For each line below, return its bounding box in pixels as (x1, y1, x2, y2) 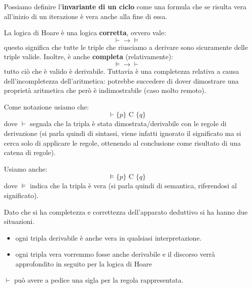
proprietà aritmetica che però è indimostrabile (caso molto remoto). (4, 85, 207, 95)
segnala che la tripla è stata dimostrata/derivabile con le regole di (30, 118, 227, 129)
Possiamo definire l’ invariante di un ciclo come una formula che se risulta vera (4, 1, 247, 11)
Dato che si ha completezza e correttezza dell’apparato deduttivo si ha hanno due (4, 206, 248, 217)
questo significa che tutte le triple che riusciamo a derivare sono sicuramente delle (4, 42, 248, 52)
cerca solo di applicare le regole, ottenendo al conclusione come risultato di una (4, 137, 241, 148)
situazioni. (4, 216, 35, 226)
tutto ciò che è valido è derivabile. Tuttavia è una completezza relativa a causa (4, 66, 239, 76)
